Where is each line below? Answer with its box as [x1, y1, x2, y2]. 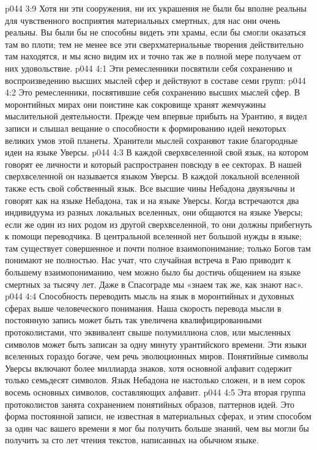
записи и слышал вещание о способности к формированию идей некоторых [5, 121, 286, 134]
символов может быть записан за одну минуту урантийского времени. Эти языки [5, 337, 307, 350]
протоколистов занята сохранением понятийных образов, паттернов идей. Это [5, 397, 295, 410]
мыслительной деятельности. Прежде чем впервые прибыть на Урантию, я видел [5, 110, 307, 122]
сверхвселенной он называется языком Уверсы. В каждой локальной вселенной [5, 170, 300, 182]
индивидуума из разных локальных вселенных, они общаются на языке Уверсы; [5, 206, 303, 219]
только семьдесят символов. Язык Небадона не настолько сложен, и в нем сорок [5, 373, 305, 386]
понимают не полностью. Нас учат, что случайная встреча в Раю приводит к [5, 253, 291, 266]
